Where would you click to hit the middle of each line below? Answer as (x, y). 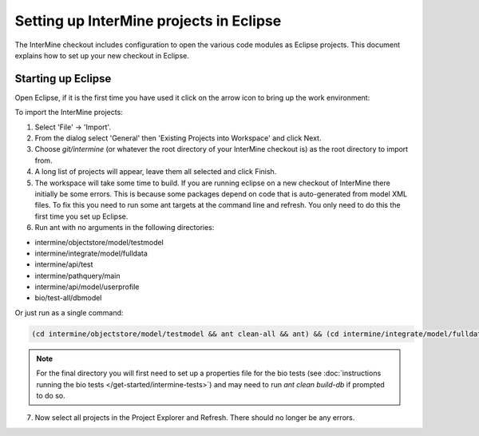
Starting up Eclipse (63, 79)
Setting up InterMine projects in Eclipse (148, 21)
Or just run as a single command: (69, 312)
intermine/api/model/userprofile (87, 287)
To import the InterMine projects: (69, 113)
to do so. (51, 396)
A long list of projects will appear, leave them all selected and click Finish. (156, 172)
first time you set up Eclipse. (81, 216)
